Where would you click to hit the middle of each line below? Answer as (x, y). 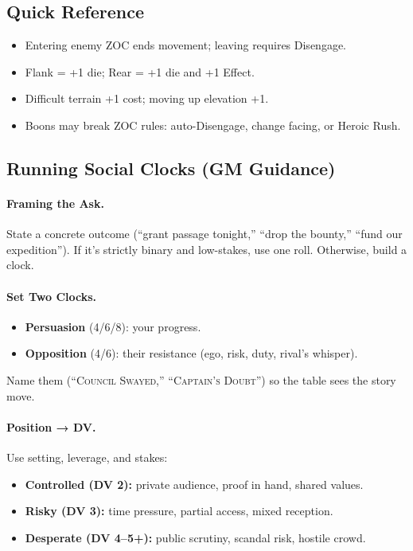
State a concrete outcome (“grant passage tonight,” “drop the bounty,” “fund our (205, 234)
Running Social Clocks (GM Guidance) (171, 168)
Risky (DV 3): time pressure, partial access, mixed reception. (179, 511)
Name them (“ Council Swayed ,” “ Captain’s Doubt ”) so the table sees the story (201, 379)
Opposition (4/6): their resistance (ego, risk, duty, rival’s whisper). (191, 353)
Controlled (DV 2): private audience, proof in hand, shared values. (194, 484)
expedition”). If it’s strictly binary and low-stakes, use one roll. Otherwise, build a (207, 249)
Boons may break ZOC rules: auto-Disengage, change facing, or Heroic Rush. (213, 125)
